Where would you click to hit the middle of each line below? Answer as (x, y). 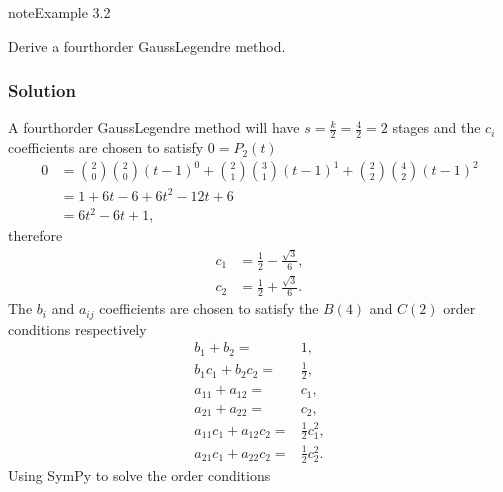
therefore (35, 235)
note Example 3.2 (59, 12)
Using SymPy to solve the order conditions (139, 474)
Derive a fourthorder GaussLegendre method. (147, 45)
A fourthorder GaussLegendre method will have (154, 127)
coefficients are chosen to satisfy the (209, 308)
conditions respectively (77, 328)
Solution (42, 90)
